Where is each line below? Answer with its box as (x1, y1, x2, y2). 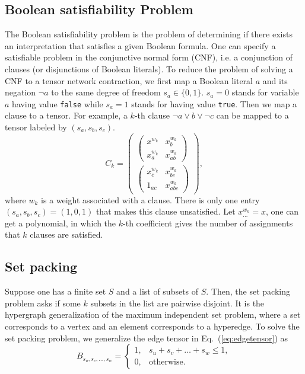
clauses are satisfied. (30, 228, 103, 241)
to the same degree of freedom (51, 86, 161, 98)
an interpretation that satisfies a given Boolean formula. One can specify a (5, 39, 276, 52)
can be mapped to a (216, 109, 289, 122)
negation (5, 86, 36, 98)
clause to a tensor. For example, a (5, 109, 128, 122)
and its (262, 74, 288, 87)
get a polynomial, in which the (5, 216, 116, 229)
